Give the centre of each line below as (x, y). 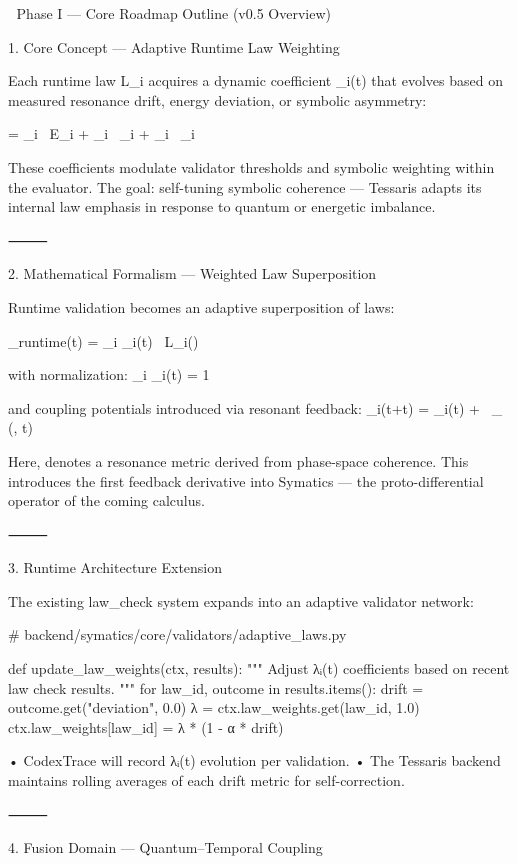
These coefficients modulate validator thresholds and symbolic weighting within (251, 166)
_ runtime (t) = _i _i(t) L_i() (103, 340)
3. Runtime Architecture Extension (115, 567)
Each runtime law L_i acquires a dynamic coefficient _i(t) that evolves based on (255, 80)
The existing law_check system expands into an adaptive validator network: (241, 600)
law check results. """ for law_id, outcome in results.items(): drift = (216, 687)
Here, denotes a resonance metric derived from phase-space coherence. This (238, 460)
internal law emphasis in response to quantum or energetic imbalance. (222, 206)
